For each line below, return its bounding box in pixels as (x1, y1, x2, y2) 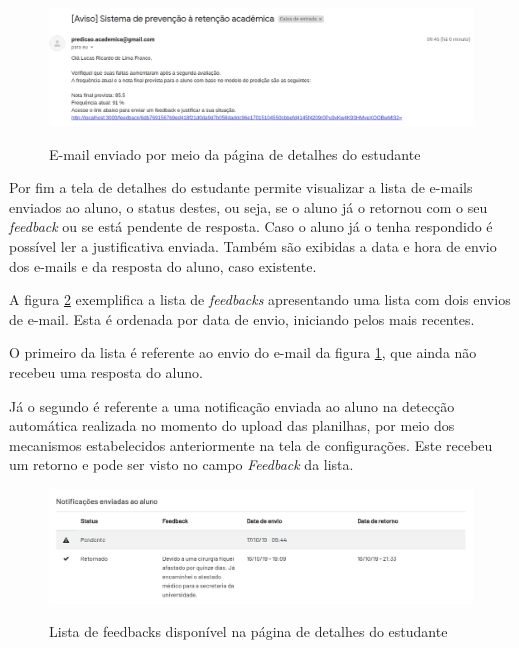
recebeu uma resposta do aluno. (9, 361, 203, 382)
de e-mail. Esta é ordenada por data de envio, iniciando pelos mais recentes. (9, 308, 475, 329)
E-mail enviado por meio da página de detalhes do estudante (49, 143, 421, 164)
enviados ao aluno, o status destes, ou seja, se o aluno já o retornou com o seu (9, 196, 488, 217)
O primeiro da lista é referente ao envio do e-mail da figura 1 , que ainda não (9, 342, 477, 363)
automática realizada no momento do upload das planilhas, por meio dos (9, 415, 455, 436)
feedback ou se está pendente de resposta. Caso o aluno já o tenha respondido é (9, 216, 493, 237)
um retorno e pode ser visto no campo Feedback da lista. (9, 454, 354, 475)
